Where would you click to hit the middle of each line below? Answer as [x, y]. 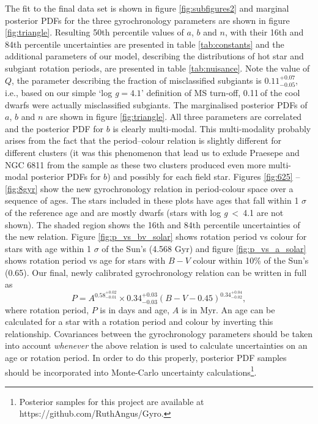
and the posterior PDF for [54, 128]
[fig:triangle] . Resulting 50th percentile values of [94, 32]
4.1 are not [263, 212]
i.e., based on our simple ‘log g [62, 92]
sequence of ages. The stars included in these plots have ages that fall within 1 [152, 200]
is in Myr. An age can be [228, 309]
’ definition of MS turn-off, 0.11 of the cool [220, 92]
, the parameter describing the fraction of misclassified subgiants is [137, 80]
